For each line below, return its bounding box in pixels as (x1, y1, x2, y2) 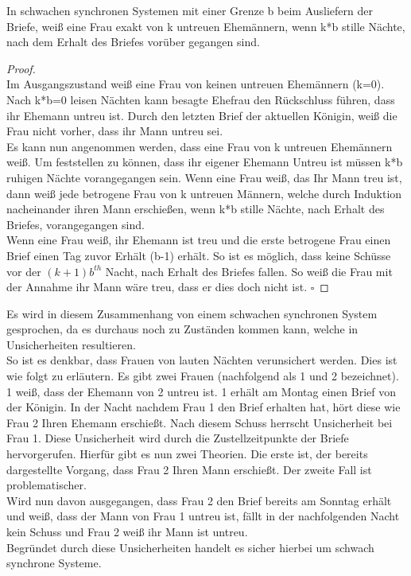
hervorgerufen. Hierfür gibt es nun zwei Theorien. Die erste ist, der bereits (6, 446, 368, 462)
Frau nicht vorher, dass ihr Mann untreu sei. (6, 123, 223, 139)
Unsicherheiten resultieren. (6, 336, 136, 352)
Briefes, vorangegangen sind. (6, 216, 145, 232)
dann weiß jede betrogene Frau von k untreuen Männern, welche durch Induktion (6, 185, 402, 201)
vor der (6, 263, 41, 279)
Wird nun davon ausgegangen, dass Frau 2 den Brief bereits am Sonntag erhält (6, 492, 392, 508)
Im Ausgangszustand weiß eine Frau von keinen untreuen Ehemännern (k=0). (6, 76, 385, 92)
